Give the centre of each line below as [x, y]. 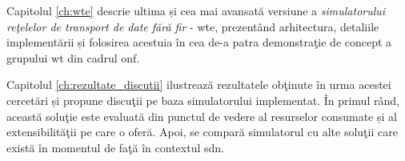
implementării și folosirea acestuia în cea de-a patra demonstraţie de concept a [199, 42]
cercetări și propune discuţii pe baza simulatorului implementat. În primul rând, [203, 100]
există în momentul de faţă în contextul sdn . [116, 147]
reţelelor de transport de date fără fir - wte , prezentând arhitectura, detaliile [193, 26]
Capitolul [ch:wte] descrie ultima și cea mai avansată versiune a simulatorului [196, 10]
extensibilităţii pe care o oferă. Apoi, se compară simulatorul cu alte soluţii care [202, 132]
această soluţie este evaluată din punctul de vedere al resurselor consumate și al [202, 116]
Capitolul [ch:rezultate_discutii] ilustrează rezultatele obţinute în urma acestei [199, 85]
